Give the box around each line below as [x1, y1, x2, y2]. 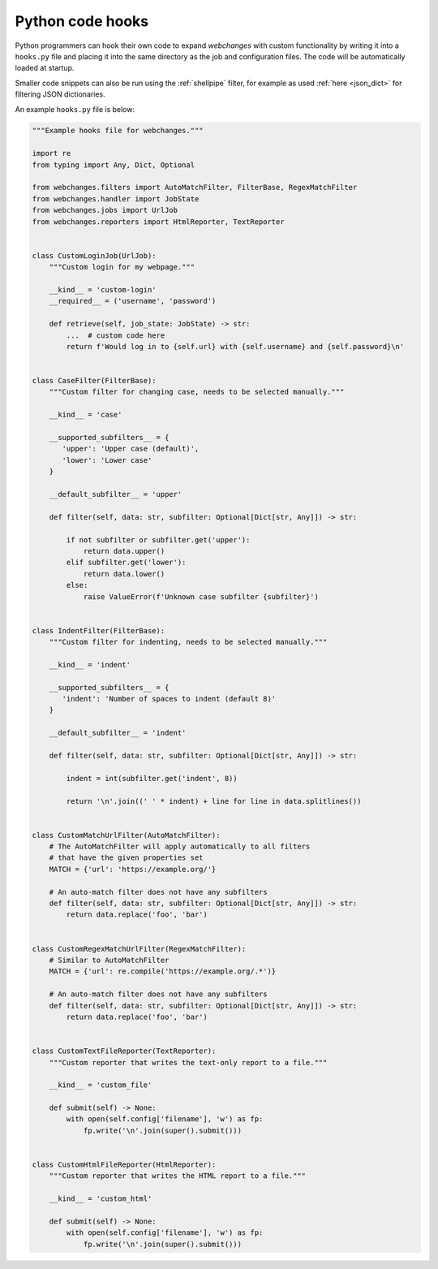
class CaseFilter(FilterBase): [32, 376, 157, 386]
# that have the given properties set [49, 853, 204, 862]
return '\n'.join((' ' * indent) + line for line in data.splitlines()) [66, 796, 362, 805]
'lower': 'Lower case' [62, 455, 152, 464]
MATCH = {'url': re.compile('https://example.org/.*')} [49, 967, 277, 976]
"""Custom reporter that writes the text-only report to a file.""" [49, 1058, 328, 1067]
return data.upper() [83, 546, 165, 555]
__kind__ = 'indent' [49, 660, 131, 669]
